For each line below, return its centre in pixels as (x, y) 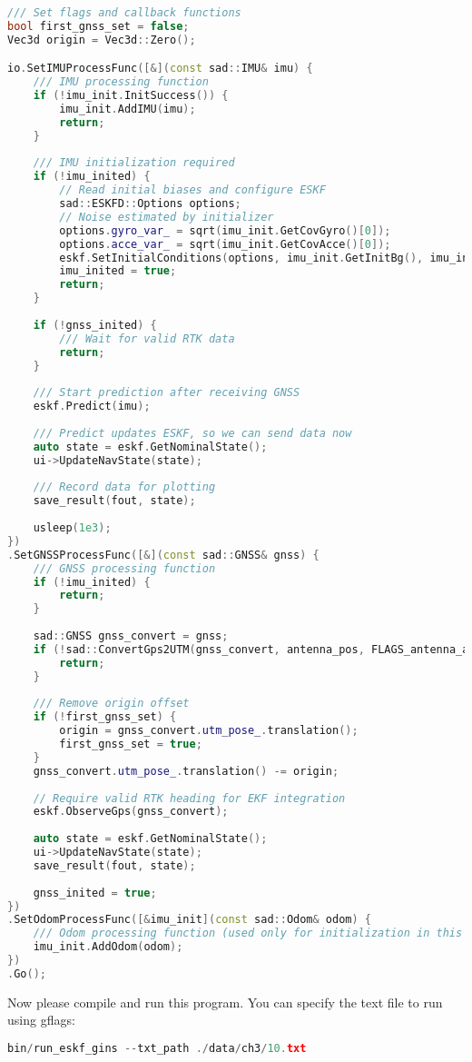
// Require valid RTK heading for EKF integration (189, 798)
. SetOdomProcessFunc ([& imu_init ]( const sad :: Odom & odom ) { (190, 920)
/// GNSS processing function (124, 568)
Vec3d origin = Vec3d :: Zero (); (102, 40)
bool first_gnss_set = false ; (98, 26)
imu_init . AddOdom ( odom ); (108, 947)
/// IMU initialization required (134, 163)
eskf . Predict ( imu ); (92, 407)
